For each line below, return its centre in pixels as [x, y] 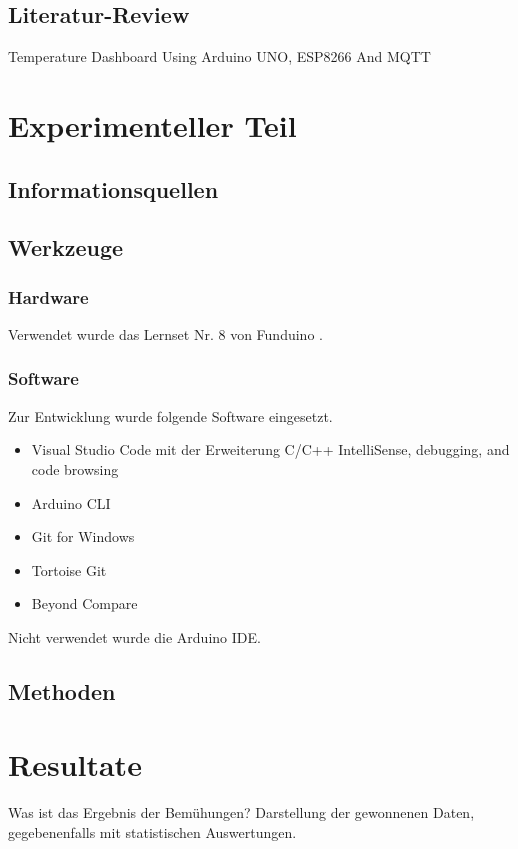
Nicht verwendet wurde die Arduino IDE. [134, 636]
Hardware [48, 296]
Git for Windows [83, 536]
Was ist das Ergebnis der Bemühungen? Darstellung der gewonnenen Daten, [241, 812]
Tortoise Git [69, 569]
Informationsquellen [113, 188]
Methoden [62, 690]
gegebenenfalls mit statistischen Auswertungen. [152, 832]
